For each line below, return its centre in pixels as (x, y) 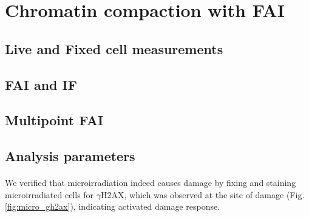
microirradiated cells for (49, 194)
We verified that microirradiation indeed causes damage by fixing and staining (151, 183)
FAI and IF (41, 84)
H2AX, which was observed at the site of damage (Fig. (203, 194)
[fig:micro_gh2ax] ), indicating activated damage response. (113, 206)
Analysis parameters (70, 156)
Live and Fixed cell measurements (114, 48)
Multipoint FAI (54, 120)
